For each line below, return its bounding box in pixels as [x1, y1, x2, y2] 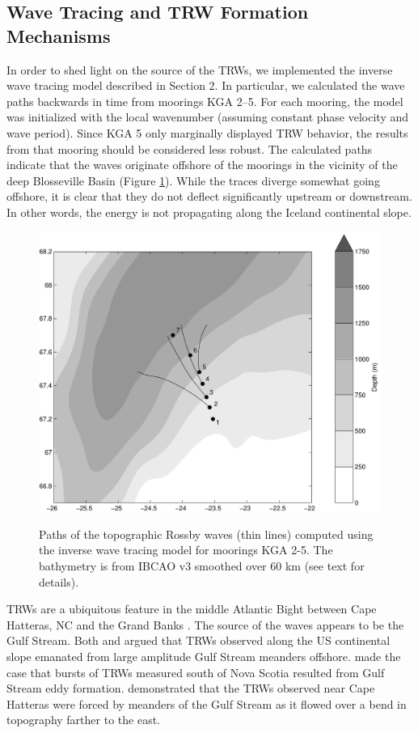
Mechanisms [6, 23, 111, 48]
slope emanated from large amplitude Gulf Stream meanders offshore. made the [6, 648, 401, 665]
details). [39, 573, 79, 590]
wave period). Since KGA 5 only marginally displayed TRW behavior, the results [6, 124, 408, 141]
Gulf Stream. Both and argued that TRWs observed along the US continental [6, 632, 391, 649]
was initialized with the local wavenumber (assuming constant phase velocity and [6, 108, 409, 125]
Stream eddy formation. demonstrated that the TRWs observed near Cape [6, 680, 375, 697]
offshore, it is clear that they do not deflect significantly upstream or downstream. [6, 188, 412, 205]
